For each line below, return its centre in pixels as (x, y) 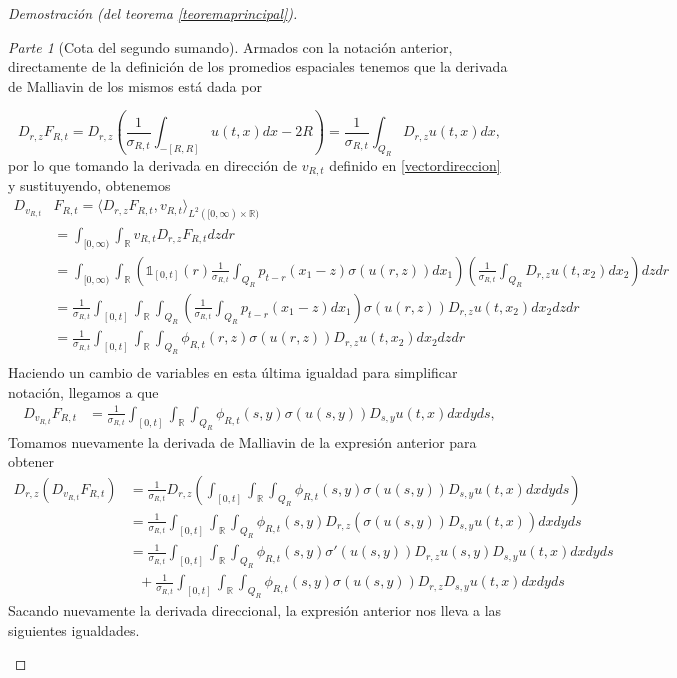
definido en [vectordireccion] (415, 165)
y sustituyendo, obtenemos (89, 185)
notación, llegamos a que (83, 391)
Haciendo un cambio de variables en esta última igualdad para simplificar (233, 372)
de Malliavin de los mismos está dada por (135, 85)
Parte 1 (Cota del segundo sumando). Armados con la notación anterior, (230, 46)
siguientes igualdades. (74, 629)
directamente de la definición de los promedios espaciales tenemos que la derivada (258, 66)
